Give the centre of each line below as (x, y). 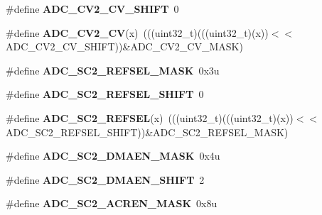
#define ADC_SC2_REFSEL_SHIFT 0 (105, 94)
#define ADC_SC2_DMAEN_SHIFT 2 (105, 179)
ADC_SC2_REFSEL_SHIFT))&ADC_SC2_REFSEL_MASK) (147, 132)
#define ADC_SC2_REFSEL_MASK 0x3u (113, 70)
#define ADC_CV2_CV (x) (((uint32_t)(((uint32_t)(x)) (137, 32)
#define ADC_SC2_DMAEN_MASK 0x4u (113, 156)
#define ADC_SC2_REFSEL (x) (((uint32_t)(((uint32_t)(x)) (150, 117)
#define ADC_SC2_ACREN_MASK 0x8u (112, 203)
